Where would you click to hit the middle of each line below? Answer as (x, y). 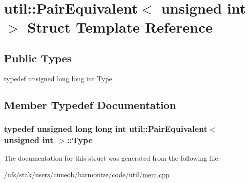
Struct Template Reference (120, 27)
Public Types (38, 58)
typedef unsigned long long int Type (58, 78)
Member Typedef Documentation (90, 104)
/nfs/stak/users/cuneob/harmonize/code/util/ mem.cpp (87, 174)
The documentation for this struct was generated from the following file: (112, 158)
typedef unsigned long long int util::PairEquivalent (106, 129)
